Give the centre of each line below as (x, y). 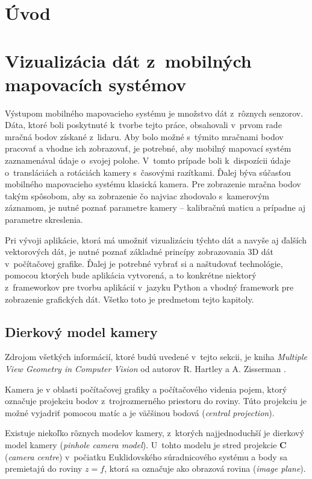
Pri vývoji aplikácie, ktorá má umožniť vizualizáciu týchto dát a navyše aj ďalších (156, 240)
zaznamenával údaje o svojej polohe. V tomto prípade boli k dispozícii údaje (148, 160)
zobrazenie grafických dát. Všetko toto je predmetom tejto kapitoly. (129, 299)
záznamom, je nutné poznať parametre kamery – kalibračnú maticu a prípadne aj (155, 207)
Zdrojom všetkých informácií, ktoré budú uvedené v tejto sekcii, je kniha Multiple (156, 357)
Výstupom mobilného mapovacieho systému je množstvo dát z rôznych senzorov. (154, 113)
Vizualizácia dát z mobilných (128, 60)
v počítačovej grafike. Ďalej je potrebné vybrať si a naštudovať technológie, (144, 263)
